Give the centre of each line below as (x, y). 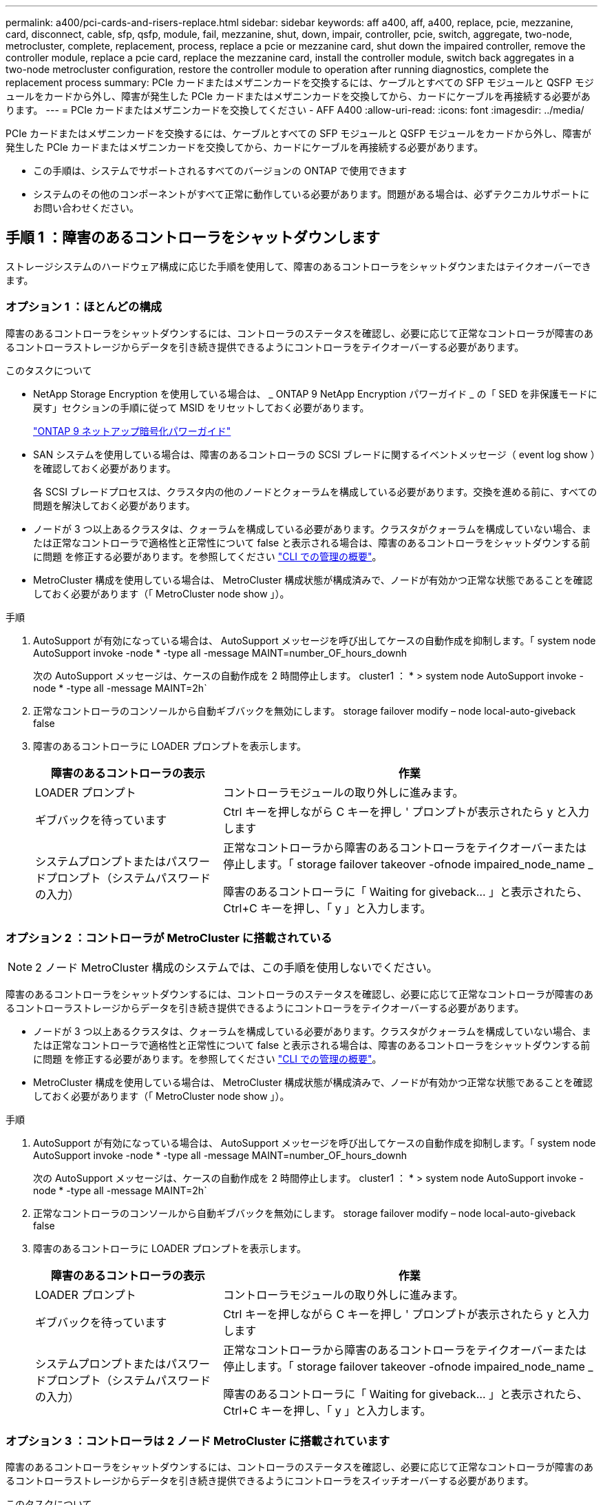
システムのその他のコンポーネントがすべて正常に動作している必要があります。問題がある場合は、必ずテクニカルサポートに (311, 194)
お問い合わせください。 (86, 208)
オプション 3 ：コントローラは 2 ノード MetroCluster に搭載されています (198, 1441)
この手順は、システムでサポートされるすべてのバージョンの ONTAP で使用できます (220, 171)
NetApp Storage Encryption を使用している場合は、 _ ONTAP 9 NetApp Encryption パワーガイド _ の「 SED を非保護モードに (315, 393)
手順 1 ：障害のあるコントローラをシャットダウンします (193, 238)
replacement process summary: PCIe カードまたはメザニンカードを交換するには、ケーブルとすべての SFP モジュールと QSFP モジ (300, 82)
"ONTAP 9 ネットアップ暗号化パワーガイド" (132, 431)
